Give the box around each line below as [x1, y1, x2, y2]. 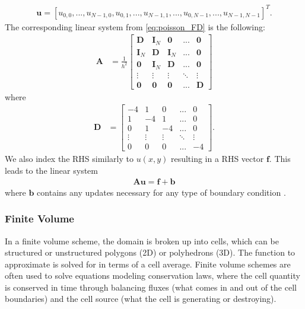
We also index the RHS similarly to [5, 152, 134, 165]
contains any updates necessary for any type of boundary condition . [37, 186, 286, 198]
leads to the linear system [5, 164, 98, 177]
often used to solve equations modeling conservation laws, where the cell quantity [5, 269, 300, 282]
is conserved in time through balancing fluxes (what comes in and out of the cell [5, 281, 297, 293]
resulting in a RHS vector [170, 152, 264, 165]
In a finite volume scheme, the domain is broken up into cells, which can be [5, 234, 279, 247]
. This [269, 152, 291, 165]
